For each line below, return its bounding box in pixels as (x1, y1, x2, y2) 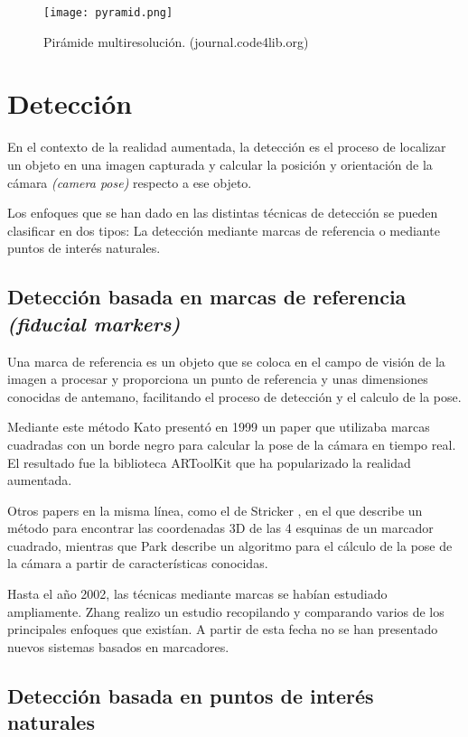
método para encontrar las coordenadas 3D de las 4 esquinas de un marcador (7, 518, 434, 537)
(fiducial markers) (7, 309, 181, 337)
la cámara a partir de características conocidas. (7, 554, 268, 573)
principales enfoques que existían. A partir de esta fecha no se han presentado (7, 620, 438, 639)
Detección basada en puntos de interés (7, 681, 374, 709)
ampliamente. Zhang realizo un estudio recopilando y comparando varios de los (7, 602, 445, 620)
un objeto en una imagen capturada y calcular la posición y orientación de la (7, 154, 433, 173)
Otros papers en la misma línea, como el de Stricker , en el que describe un (7, 500, 423, 519)
